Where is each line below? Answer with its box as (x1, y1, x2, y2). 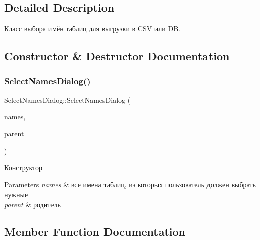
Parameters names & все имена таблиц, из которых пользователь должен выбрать (4, 179, 256, 189)
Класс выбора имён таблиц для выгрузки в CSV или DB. (4, 23, 181, 34)
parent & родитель (4, 199, 61, 209)
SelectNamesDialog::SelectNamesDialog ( (4, 94, 131, 105)
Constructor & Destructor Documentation (4, 48, 230, 64)
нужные (4, 189, 28, 200)
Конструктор (4, 162, 43, 173)
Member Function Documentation (4, 223, 186, 239)
